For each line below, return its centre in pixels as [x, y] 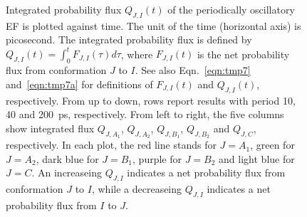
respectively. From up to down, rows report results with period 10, [151, 100]
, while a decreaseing [137, 189]
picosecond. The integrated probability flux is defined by [129, 39]
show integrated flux [50, 128]
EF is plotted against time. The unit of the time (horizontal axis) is [153, 25]
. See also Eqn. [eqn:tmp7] [193, 70]
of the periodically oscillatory [231, 9]
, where [137, 54]
